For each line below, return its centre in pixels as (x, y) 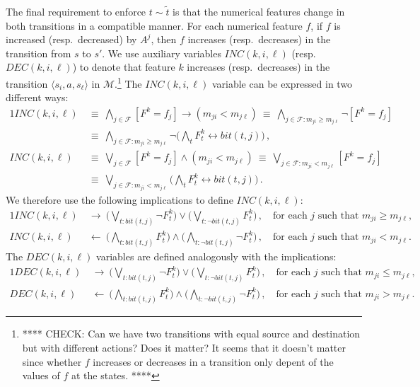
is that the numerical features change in (259, 11)
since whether (52, 361)
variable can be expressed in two (282, 83)
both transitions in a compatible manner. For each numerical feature (154, 25)
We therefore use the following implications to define (119, 199)
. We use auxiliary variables (162, 53)
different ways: (37, 97)
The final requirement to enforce (76, 11)
